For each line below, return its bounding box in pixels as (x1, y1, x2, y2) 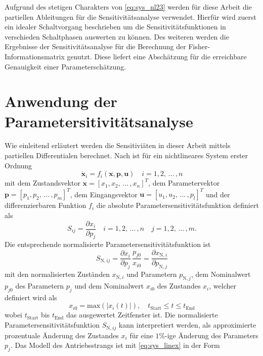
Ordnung (5, 160, 32, 170)
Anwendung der (5, 91, 117, 112)
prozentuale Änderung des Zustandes (5, 330, 119, 340)
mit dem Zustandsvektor (5, 177, 80, 188)
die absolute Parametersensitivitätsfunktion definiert (96, 200, 259, 210)
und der (206, 189, 230, 199)
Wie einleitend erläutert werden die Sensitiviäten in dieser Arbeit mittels (5, 140, 231, 151)
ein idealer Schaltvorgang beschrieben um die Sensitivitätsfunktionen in (5, 21, 226, 32)
